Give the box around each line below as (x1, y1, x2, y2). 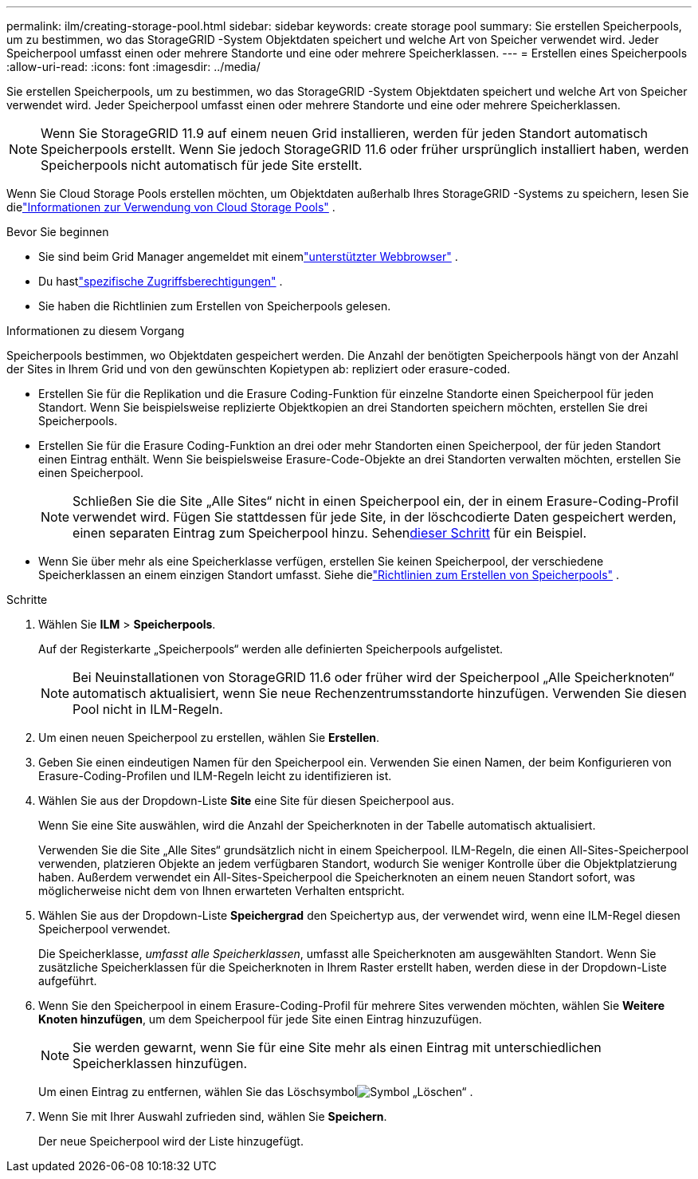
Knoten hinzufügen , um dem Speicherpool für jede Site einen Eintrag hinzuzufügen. (38, 1012, 482, 1026)
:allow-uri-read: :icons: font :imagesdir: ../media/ (6, 60, 261, 73)
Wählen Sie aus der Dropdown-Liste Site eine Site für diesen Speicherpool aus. (38, 794, 455, 807)
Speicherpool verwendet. (38, 922, 171, 936)
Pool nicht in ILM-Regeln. (73, 701, 223, 717)
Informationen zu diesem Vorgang (6, 324, 185, 337)
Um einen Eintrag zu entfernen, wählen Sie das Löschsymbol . (38, 1085, 473, 1098)
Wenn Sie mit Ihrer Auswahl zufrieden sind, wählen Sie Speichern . (38, 1110, 387, 1123)
